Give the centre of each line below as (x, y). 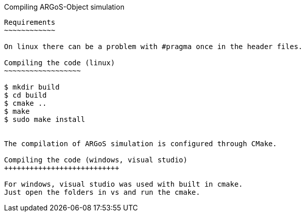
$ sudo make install (45, 119)
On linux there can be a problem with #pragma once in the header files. (154, 47)
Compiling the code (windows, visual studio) (96, 160)
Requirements (30, 22)
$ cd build (26, 95)
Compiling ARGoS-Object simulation (64, 7)
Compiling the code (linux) (60, 63)
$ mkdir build (32, 87)
